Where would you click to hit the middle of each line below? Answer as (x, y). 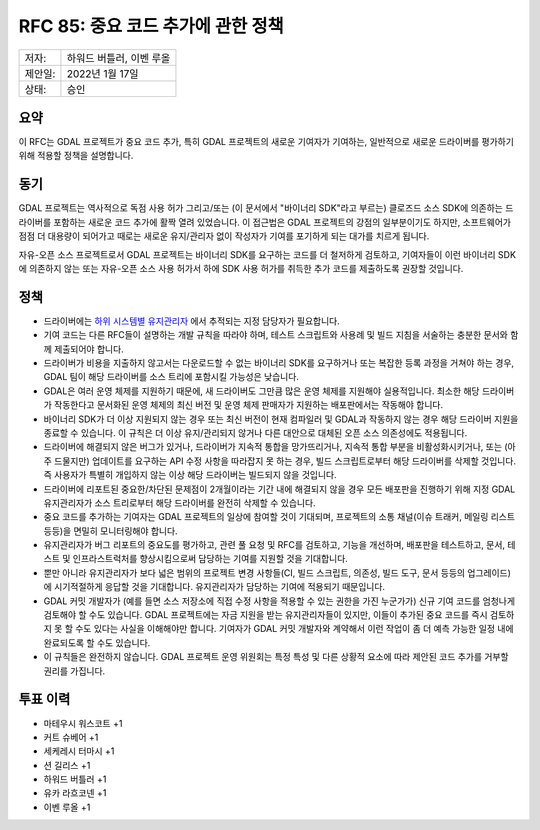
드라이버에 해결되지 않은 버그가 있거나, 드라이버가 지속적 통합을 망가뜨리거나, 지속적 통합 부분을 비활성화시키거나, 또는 (273, 447)
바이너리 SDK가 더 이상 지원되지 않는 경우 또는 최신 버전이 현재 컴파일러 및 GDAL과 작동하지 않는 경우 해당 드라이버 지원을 (281, 419)
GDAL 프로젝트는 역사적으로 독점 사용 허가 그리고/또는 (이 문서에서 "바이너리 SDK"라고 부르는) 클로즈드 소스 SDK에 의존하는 (261, 208)
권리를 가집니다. (74, 671)
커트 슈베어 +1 (71, 737)
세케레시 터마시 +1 (79, 751)
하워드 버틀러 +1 (75, 779)
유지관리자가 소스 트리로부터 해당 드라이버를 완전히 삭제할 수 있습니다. (179, 502)
